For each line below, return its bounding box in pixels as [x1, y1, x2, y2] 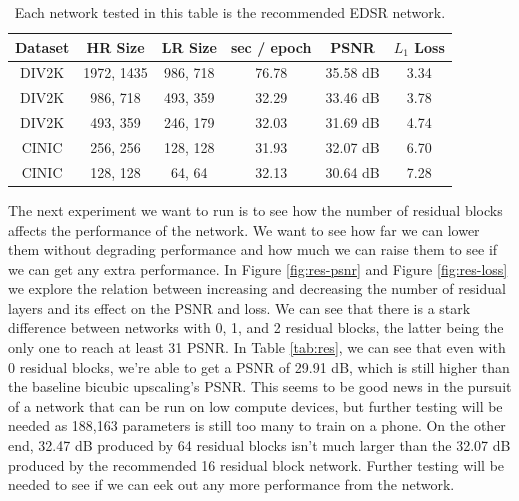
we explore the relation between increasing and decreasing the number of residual [8, 278, 506, 299]
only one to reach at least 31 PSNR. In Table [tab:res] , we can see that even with [8, 337, 506, 358]
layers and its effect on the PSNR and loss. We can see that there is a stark [8, 297, 471, 318]
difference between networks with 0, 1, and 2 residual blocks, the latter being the [8, 317, 504, 338]
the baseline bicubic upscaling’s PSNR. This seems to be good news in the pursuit [8, 376, 512, 397]
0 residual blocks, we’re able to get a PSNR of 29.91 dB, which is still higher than [8, 356, 510, 377]
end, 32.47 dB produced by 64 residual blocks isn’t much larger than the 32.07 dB [8, 435, 511, 456]
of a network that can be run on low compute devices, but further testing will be [8, 395, 503, 416]
